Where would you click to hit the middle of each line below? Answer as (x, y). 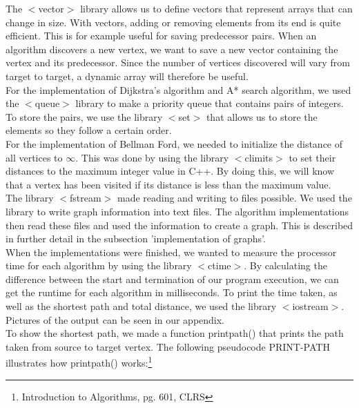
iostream (310, 306)
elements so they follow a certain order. (89, 130)
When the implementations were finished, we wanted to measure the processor (171, 252)
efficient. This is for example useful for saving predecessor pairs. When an (161, 36)
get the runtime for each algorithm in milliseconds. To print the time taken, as (172, 292)
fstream (86, 198)
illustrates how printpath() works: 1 (79, 362)
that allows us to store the (262, 116)
